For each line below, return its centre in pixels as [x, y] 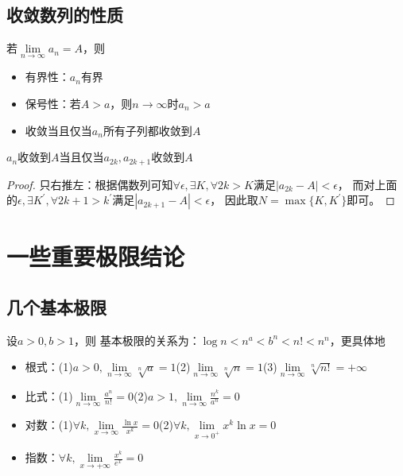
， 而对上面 [367, 184]
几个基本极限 [56, 307]
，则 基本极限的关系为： [137, 340]
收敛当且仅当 [58, 130]
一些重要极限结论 [96, 256]
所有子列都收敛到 [147, 130]
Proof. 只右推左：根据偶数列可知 [90, 184]
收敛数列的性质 [65, 15]
